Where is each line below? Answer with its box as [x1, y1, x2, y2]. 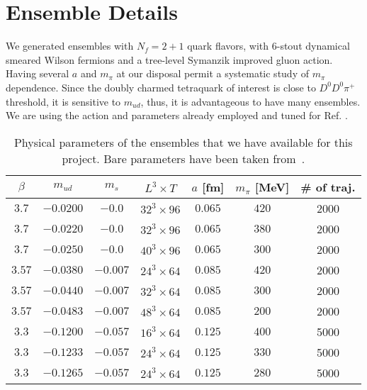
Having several [6, 66, 69, 81]
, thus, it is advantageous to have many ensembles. [140, 94, 361, 108]
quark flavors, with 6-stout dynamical [187, 38, 350, 53]
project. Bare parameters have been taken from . [62, 150, 305, 167]
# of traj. [300, 178, 356, 195]
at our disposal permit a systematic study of [116, 66, 309, 81]
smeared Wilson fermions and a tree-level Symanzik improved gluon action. [6, 52, 333, 67]
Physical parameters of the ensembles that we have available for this [13, 133, 353, 150]
